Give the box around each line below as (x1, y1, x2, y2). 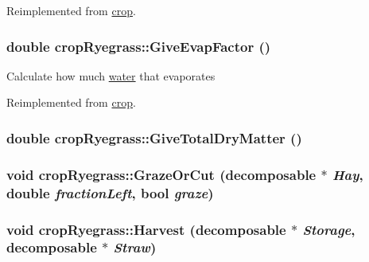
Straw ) (113, 237, 157, 257)
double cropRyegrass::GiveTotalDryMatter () (6, 127, 302, 147)
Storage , (302, 219, 355, 239)
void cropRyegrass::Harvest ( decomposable (6, 219, 286, 239)
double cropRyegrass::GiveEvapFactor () (6, 36, 271, 56)
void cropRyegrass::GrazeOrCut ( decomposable (6, 164, 317, 184)
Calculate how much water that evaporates (6, 67, 216, 84)
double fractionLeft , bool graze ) (6, 182, 214, 202)
